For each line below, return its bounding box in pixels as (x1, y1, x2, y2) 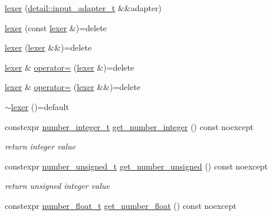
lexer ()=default (11, 100, 69, 112)
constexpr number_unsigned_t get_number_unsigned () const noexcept (5, 159, 268, 172)
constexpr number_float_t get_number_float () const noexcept (5, 199, 237, 211)
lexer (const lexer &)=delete (5, 21, 107, 34)
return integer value (5, 140, 76, 152)
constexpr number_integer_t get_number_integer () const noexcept (5, 120, 254, 132)
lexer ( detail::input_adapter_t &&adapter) (5, 2, 162, 14)
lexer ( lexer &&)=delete (5, 41, 92, 54)
